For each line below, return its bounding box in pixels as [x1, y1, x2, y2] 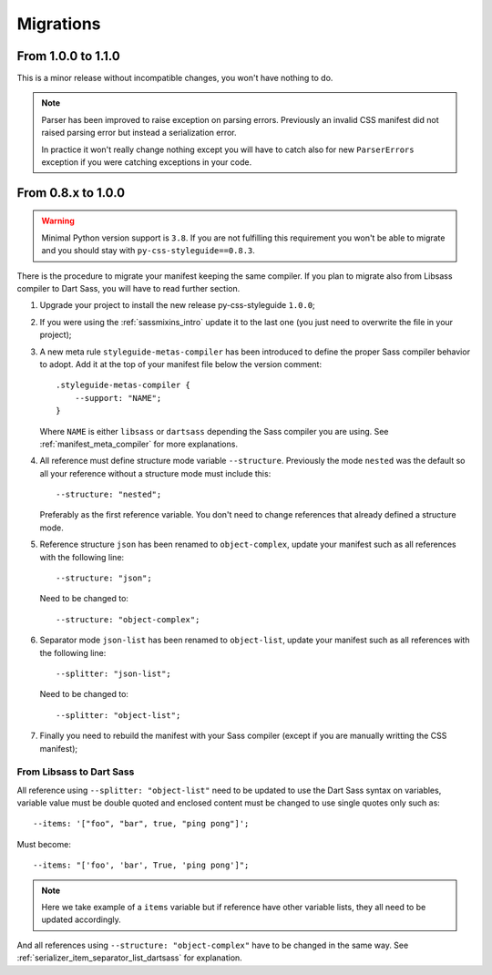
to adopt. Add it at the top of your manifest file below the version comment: [39, 358, 323, 369]
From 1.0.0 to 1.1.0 [16, 48, 120, 64]
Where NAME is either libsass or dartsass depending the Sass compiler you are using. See [39, 426, 389, 436]
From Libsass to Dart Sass [16, 765, 135, 778]
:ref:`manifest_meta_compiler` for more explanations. [39, 438, 239, 449]
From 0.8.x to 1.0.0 [16, 185, 126, 200]
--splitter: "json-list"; [56, 668, 172, 679]
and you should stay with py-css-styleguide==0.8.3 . [41, 245, 255, 256]
